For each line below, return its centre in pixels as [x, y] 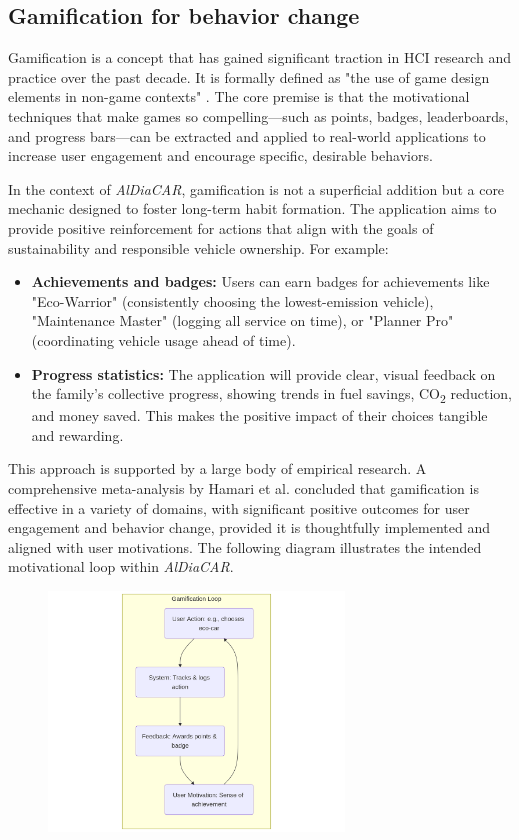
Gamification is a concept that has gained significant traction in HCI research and [259, 57]
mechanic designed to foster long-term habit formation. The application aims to [252, 208]
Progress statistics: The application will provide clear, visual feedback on [263, 373]
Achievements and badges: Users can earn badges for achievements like [260, 281]
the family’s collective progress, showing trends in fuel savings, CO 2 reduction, [272, 394]
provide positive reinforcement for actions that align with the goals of [221, 227]
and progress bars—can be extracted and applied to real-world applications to [247, 135]
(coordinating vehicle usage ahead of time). [163, 339]
